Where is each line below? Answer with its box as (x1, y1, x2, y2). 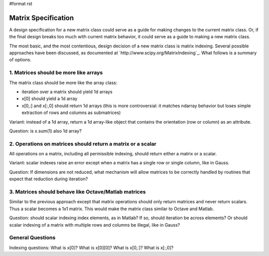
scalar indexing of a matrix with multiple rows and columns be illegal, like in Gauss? (9, 222, 180, 228)
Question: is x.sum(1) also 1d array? (9, 128, 82, 134)
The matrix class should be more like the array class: (9, 80, 118, 86)
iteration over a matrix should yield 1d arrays (21, 89, 113, 95)
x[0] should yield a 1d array (21, 96, 78, 102)
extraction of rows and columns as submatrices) (21, 110, 121, 116)
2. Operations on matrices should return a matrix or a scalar (9, 140, 157, 147)
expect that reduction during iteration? (9, 176, 88, 182)
